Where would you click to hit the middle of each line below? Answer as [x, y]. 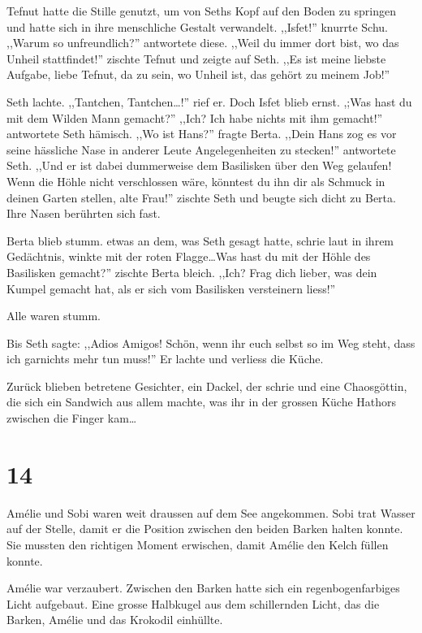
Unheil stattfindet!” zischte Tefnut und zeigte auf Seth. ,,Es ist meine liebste [196, 58]
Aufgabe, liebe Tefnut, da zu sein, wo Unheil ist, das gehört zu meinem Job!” [198, 74]
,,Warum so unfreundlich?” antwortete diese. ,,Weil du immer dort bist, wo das [203, 43]
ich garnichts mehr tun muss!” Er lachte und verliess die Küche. [165, 359]
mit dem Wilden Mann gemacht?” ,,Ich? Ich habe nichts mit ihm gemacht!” [195, 117]
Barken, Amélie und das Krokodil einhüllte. [115, 620]
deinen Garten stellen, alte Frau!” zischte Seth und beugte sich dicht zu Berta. [201, 197]
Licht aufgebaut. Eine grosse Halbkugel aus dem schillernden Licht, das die [193, 603]
